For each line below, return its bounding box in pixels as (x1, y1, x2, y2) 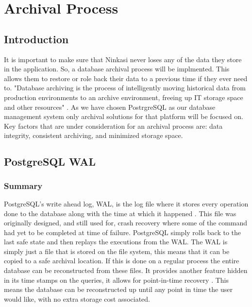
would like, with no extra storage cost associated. (4, 293, 150, 304)
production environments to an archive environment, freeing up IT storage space (4, 92, 243, 102)
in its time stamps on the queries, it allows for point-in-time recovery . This (4, 274, 229, 285)
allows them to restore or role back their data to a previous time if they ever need (4, 73, 248, 83)
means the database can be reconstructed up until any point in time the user (4, 284, 233, 294)
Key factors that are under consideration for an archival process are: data (4, 120, 223, 131)
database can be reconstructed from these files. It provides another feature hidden (4, 265, 248, 275)
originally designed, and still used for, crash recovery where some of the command (4, 218, 248, 228)
